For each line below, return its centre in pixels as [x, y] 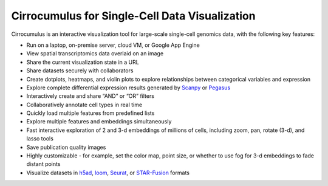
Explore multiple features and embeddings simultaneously [99, 122]
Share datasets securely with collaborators [80, 71]
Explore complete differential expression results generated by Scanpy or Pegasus [128, 88]
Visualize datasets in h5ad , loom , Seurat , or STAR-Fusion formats [108, 173]
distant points [43, 164]
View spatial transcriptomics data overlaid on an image [95, 53]
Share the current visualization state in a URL [83, 62]
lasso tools [40, 139]
